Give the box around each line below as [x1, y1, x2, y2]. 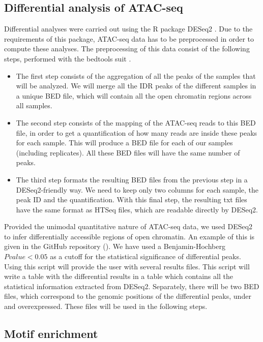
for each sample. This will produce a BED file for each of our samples [16, 137, 233, 148]
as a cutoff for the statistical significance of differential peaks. [50, 251, 241, 262]
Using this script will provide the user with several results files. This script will [4, 261, 250, 271]
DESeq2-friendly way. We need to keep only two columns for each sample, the [16, 184, 259, 195]
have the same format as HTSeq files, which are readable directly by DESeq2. [16, 204, 258, 214]
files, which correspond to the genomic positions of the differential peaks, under [4, 291, 251, 301]
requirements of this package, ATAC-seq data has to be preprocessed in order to [4, 33, 254, 44]
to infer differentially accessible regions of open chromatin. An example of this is [4, 231, 255, 241]
